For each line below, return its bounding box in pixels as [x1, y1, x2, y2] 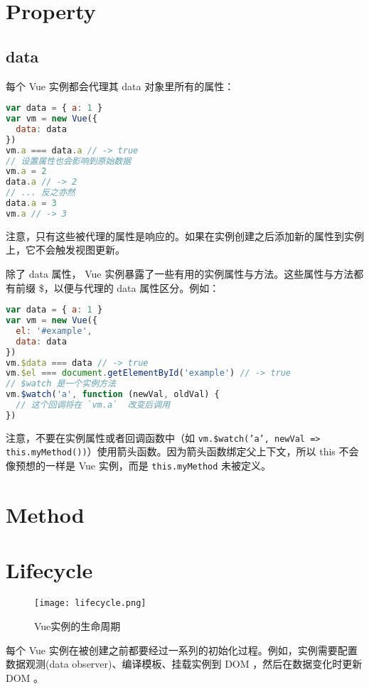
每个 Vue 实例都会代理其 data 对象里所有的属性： [6, 78, 235, 93]
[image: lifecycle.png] [34, 598, 146, 609]
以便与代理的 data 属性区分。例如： [53, 280, 220, 295]
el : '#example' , [16, 325, 92, 336]
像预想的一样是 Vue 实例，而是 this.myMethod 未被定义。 [6, 458, 272, 473]
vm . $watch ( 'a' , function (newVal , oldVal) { [6, 389, 220, 400]
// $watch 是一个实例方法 [6, 379, 116, 389]
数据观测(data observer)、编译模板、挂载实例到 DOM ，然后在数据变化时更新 [6, 656, 363, 671]
